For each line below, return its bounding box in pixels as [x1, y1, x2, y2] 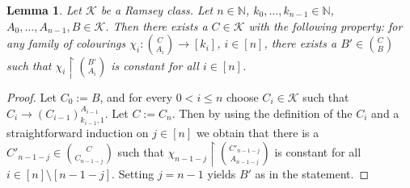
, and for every [99, 89, 173, 106]
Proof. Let [6, 89, 57, 106]
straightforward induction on [6, 124, 149, 141]
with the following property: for [248, 17, 403, 34]
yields [207, 165, 236, 182]
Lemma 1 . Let [6, 2, 82, 18]
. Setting [112, 165, 154, 182]
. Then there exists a [105, 17, 208, 34]
